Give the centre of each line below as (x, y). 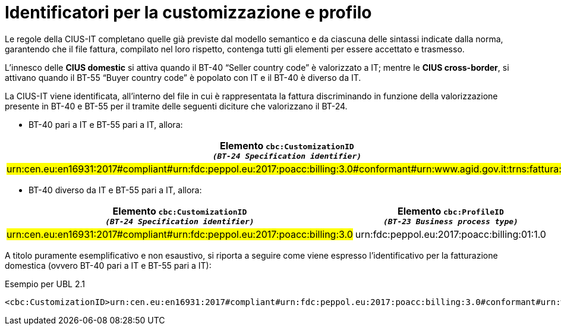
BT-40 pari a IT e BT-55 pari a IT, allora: (106, 124)
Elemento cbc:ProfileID (451, 211)
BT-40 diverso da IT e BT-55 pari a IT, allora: (115, 190)
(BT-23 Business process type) (450, 221)
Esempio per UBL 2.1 (45, 284)
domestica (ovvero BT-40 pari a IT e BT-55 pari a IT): (108, 265)
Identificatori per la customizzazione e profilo (188, 12)
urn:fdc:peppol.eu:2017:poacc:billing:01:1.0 (450, 234)
